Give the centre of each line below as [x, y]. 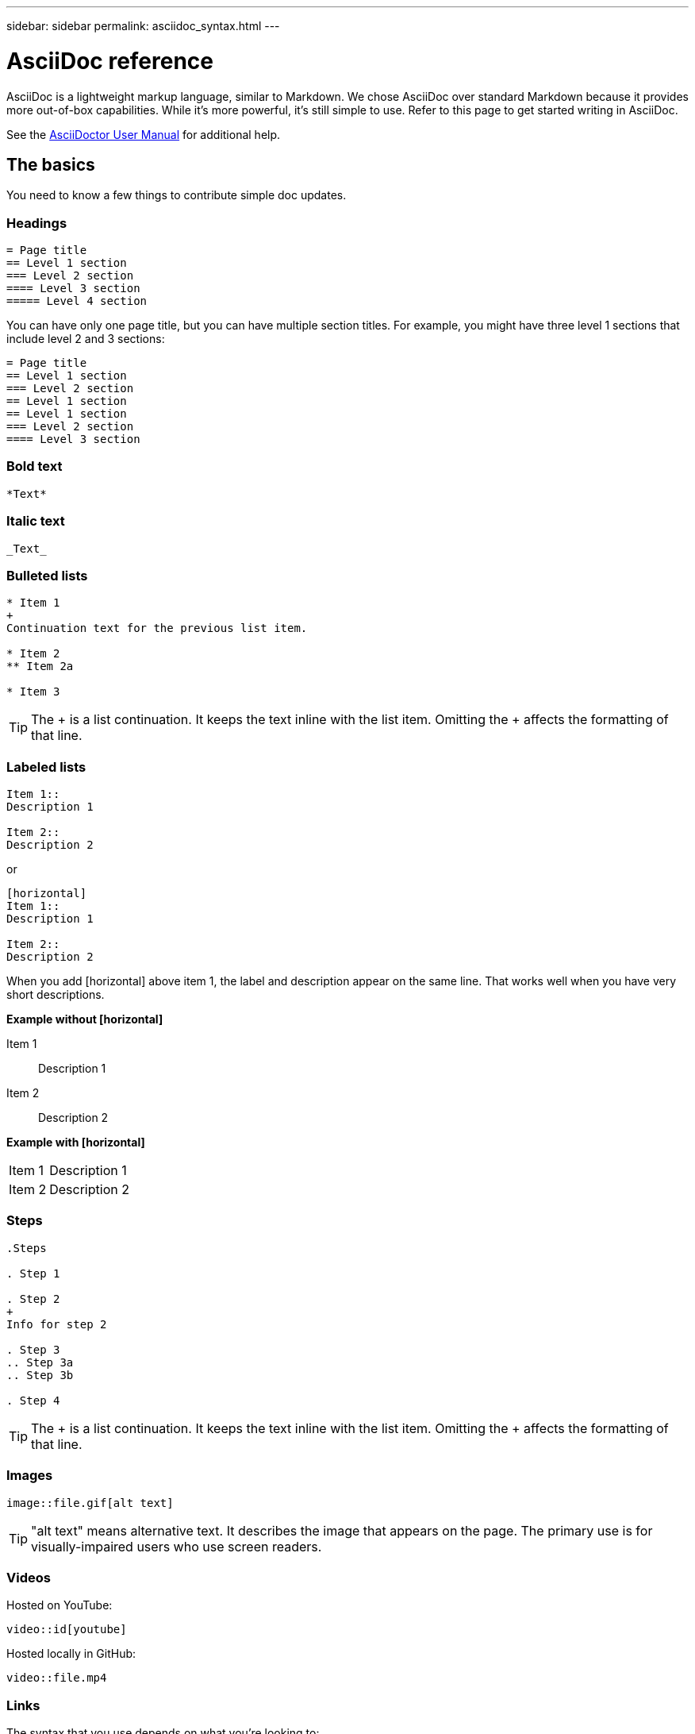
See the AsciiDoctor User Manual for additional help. [144, 134]
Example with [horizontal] [76, 1143]
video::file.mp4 [57, 1678]
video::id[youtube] [67, 1630]
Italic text [36, 521]
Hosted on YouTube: [60, 1605]
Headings [37, 223]
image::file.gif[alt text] [90, 1503]
